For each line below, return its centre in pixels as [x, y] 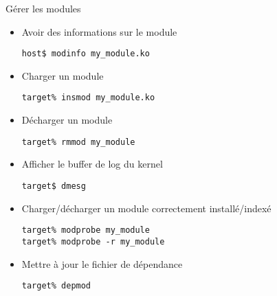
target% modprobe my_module [86, 230]
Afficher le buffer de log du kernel [92, 164]
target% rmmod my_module [78, 142]
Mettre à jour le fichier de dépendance [102, 263]
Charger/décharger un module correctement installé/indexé [146, 208]
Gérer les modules [43, 8]
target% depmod [56, 286]
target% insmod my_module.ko [88, 98]
